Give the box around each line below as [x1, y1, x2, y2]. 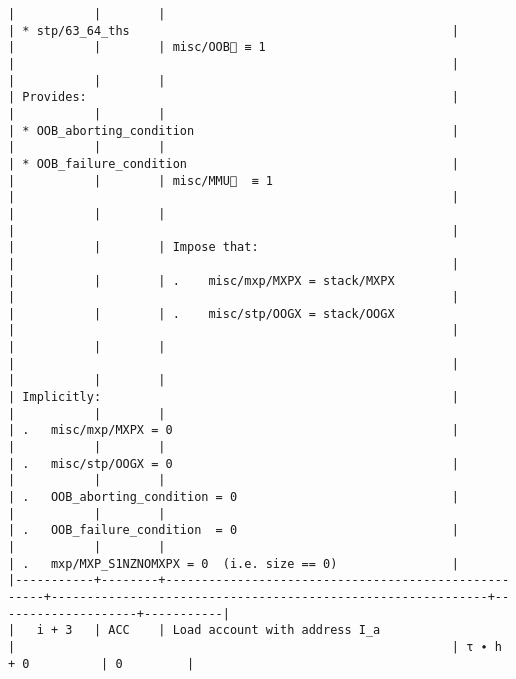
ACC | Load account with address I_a [108, 623, 381, 638]
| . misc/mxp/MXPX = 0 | [8, 423, 460, 438]
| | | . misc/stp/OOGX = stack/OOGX [8, 306, 395, 321]
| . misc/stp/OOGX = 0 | [8, 456, 460, 471]
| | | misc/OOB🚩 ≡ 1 [8, 40, 266, 55]
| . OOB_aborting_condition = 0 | [8, 490, 460, 505]
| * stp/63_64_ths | [8, 23, 460, 38]
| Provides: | [8, 90, 460, 105]
